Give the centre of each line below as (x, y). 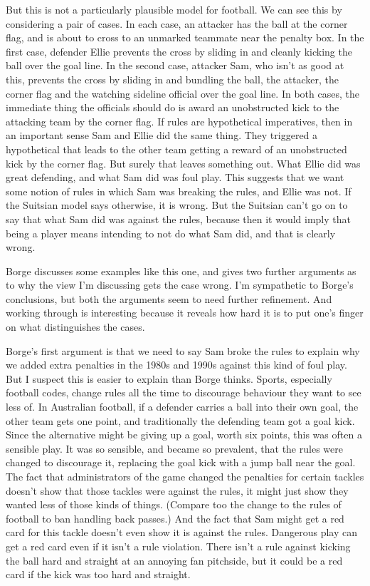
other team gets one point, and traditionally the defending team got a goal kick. (180, 420)
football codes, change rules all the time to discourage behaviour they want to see (184, 392)
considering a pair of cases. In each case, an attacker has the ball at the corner (177, 23)
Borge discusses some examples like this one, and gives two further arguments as (181, 271)
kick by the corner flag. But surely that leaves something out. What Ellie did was (183, 163)
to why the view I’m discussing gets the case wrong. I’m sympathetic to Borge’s (180, 285)
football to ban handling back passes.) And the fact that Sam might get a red (175, 518)
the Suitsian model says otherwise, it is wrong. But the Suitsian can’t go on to (177, 205)
